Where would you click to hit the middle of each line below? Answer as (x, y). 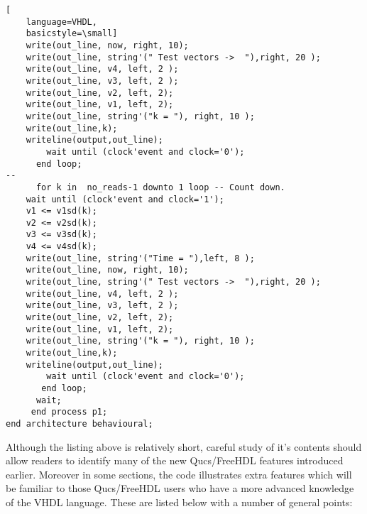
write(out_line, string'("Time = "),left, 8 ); (140, 258)
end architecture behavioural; (80, 423)
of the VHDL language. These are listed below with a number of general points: (179, 502)
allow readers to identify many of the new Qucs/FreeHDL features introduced (175, 460)
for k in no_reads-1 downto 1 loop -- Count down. (160, 187)
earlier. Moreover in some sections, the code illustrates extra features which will (179, 474)
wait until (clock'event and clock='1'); (125, 199)
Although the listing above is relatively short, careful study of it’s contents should (184, 446)
